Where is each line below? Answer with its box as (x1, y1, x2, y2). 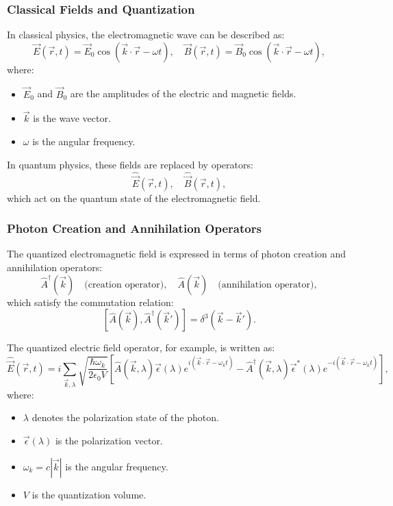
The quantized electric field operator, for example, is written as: (7, 340, 275, 355)
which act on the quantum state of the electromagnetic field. (7, 190, 261, 205)
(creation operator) (84, 279, 164, 290)
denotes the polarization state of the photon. (31, 410, 219, 425)
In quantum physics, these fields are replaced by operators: (7, 157, 253, 171)
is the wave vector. (33, 111, 111, 125)
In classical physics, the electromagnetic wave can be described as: (7, 27, 285, 42)
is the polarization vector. (55, 433, 163, 447)
